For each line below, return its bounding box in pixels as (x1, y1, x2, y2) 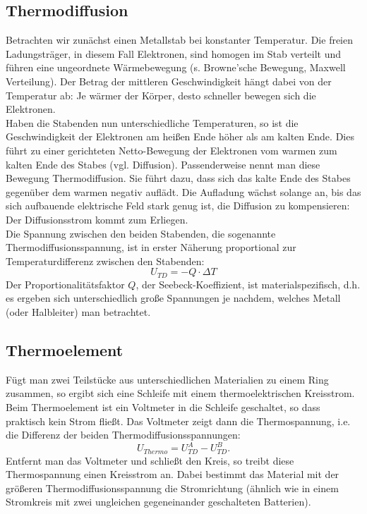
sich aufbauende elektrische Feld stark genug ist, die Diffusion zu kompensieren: (6, 198, 350, 213)
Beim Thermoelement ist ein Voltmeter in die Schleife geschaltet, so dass (6, 399, 320, 414)
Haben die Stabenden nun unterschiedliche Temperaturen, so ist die (6, 115, 299, 130)
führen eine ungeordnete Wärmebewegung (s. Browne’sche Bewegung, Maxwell (6, 60, 346, 75)
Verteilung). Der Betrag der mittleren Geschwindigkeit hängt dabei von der (6, 73, 332, 88)
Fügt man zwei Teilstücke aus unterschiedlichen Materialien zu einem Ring (6, 372, 329, 386)
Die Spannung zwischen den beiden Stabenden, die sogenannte (6, 226, 276, 240)
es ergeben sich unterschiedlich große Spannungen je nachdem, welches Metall (6, 290, 341, 305)
